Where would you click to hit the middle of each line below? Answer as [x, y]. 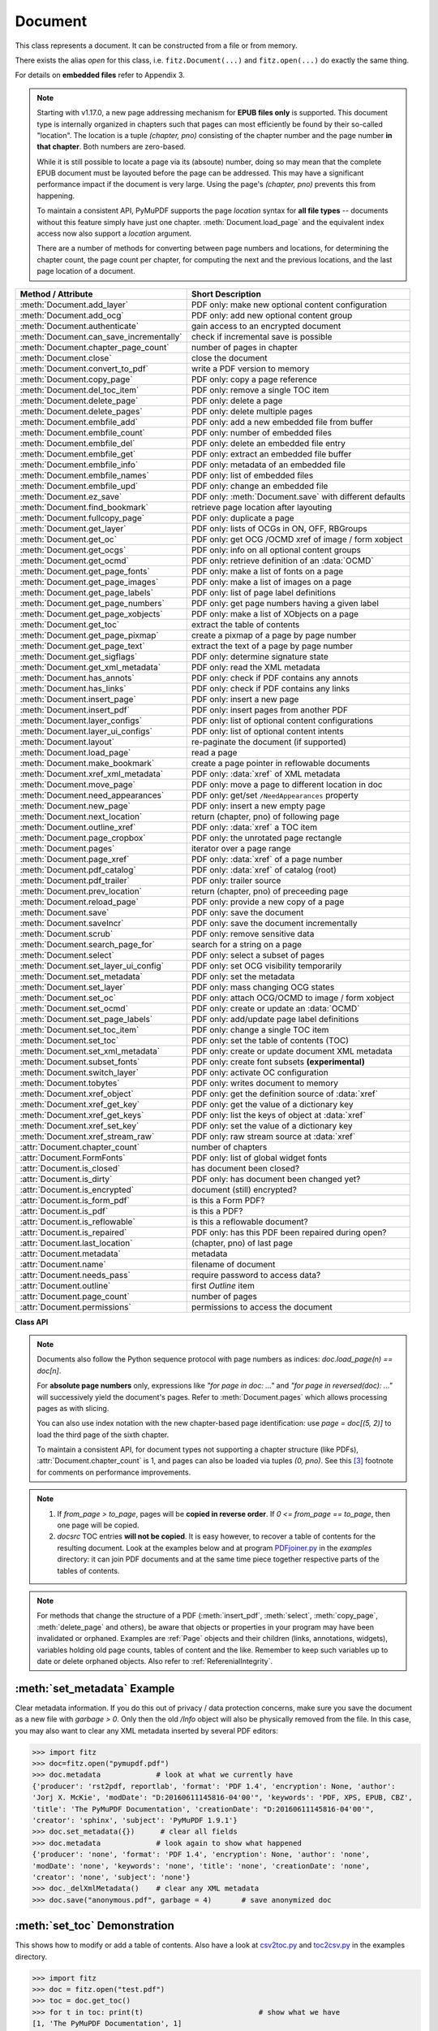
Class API [32, 1322]
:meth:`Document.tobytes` [70, 1083]
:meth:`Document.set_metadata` [82, 977]
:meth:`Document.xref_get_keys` [82, 1115]
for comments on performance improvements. [114, 1472]
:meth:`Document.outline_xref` [78, 827]
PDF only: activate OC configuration [260, 1072]
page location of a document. [86, 271]
